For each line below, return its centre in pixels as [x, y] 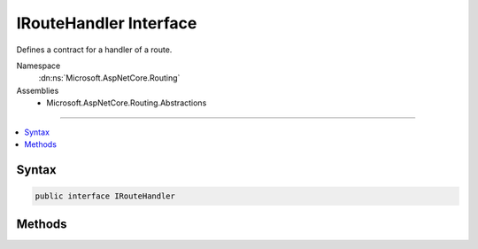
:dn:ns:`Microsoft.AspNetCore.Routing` [109, 78]
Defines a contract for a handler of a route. [94, 50]
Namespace [39, 66]
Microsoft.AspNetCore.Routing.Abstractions [127, 103]
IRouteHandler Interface [107, 23]
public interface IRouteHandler [105, 196]
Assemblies [38, 90]
